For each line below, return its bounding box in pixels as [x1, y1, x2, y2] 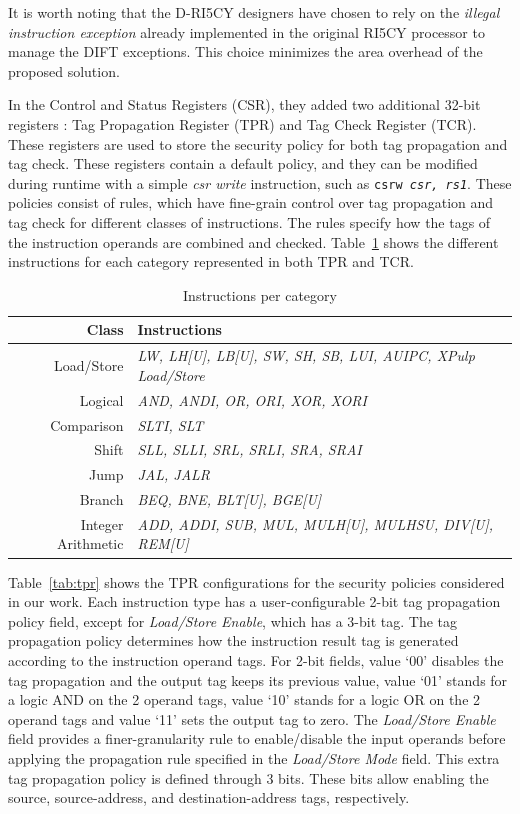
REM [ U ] [137, 533, 189, 554]
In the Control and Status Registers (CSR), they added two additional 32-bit [8, 94, 481, 115]
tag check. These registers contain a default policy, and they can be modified [8, 153, 478, 174]
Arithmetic [56, 533, 124, 554]
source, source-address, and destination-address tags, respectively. [8, 787, 410, 808]
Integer [80, 513, 124, 534]
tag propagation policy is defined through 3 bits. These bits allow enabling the [8, 767, 489, 788]
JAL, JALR [137, 464, 211, 485]
